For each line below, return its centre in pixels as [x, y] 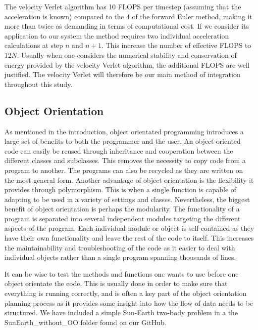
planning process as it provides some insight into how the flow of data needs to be [129, 303]
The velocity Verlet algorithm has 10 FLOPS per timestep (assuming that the [123, 6]
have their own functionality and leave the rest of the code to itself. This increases [129, 238]
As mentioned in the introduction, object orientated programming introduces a [124, 131]
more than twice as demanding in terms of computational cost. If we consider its [127, 26]
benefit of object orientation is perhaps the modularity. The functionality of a [122, 209]
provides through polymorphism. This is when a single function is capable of [121, 189]
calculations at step [34, 45]
